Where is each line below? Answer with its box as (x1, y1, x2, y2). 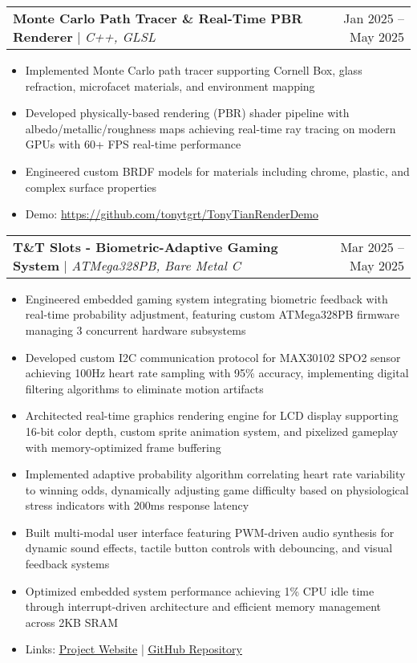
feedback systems (25, 555, 110, 572)
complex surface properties (25, 178, 157, 195)
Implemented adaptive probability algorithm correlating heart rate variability (25, 466, 406, 482)
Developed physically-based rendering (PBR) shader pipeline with (25, 104, 350, 121)
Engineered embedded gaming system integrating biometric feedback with (25, 290, 388, 307)
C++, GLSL (84, 27, 156, 46)
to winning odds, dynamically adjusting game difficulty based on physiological (25, 481, 409, 498)
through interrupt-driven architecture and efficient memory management (25, 598, 382, 615)
